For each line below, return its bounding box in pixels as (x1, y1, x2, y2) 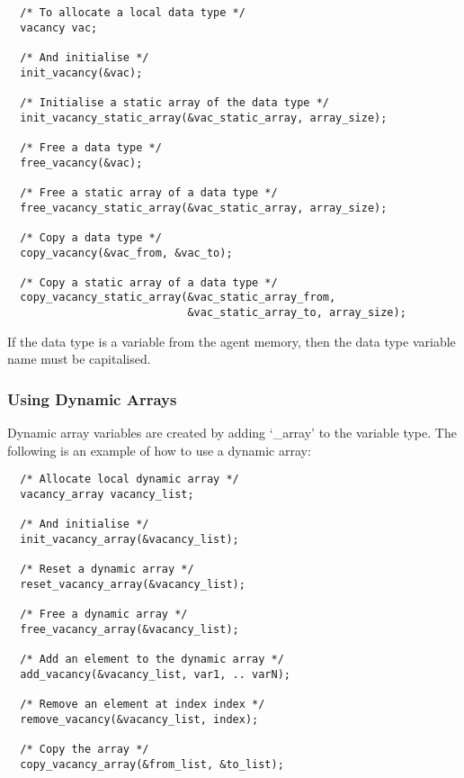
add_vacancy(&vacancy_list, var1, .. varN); (20, 667, 290, 681)
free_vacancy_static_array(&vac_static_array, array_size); (20, 201, 388, 214)
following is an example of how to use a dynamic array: (7, 440, 311, 459)
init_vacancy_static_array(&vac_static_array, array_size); (20, 111, 388, 124)
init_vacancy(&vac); (20, 66, 143, 79)
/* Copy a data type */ (20, 231, 162, 244)
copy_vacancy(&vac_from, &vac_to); (20, 246, 233, 259)
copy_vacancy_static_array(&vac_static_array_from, (20, 291, 336, 304)
